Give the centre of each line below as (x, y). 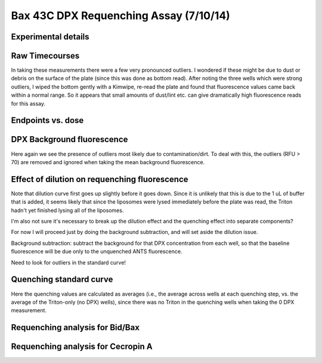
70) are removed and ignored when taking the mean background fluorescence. (108, 162)
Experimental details (50, 37)
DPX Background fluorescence (69, 139)
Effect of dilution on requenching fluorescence (100, 179)
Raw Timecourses (45, 56)
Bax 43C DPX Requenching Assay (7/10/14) (121, 16)
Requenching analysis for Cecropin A (82, 347)
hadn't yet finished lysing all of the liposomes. (67, 210)
